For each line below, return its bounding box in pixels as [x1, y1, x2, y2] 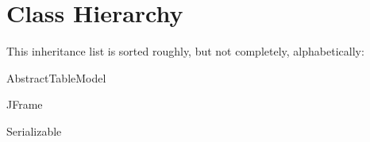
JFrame [6, 96, 43, 113]
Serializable [6, 122, 62, 139]
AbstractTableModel [6, 69, 106, 86]
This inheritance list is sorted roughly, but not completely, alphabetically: [6, 43, 364, 59]
